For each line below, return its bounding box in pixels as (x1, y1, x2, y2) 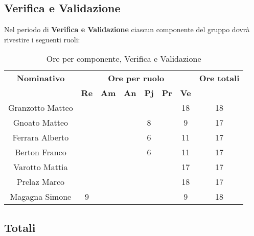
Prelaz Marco (16, 176, 65, 188)
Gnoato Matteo (13, 116, 68, 129)
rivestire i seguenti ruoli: (4, 34, 80, 44)
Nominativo (16, 72, 65, 84)
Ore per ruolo (108, 72, 165, 84)
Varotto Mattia (13, 161, 68, 173)
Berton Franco (15, 146, 66, 158)
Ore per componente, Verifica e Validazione (46, 53, 201, 65)
